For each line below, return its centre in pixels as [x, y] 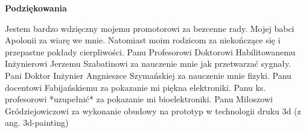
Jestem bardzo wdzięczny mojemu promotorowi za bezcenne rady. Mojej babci [150, 28]
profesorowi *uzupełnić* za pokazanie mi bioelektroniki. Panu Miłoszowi [139, 99]
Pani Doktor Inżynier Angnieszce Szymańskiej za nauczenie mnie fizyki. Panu [148, 75]
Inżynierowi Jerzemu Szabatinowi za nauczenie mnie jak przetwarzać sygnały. [148, 63]
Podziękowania [36, 8]
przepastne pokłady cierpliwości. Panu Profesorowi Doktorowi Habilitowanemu [150, 51]
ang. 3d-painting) [37, 122]
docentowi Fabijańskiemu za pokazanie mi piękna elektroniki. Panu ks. [135, 87]
